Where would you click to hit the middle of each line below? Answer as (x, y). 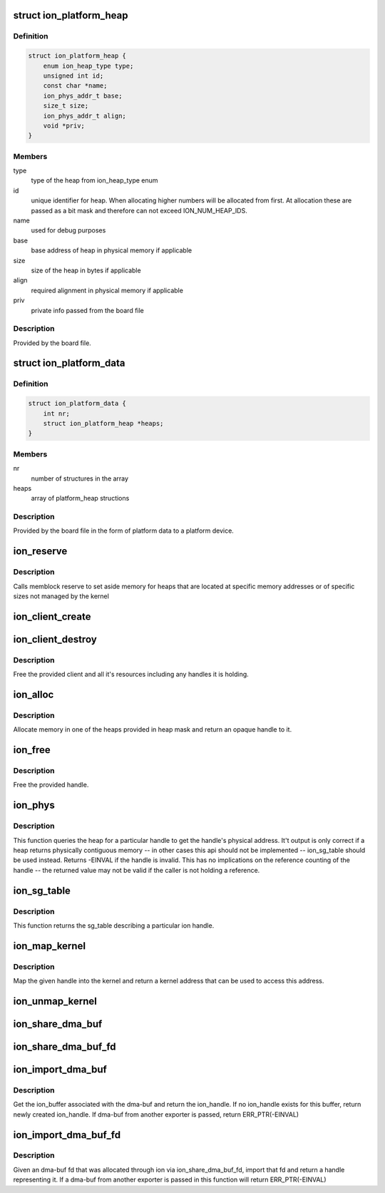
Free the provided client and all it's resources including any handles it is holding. (131, 675)
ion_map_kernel (49, 946)
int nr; (57, 413)
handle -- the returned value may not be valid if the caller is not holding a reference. (137, 870)
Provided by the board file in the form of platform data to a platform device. (124, 531)
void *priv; (64, 126)
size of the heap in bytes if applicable (86, 270)
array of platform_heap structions (80, 498)
